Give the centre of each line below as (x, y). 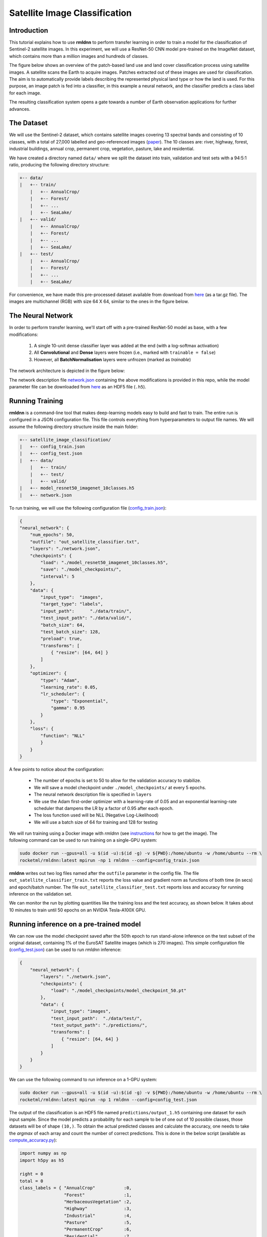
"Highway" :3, (98, 1209)
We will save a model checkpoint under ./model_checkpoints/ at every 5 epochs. (120, 787)
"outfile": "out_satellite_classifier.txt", (85, 542)
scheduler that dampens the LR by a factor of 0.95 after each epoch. (104, 808)
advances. (20, 109)
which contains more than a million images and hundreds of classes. (79, 56)
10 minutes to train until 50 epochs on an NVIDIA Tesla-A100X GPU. (78, 910)
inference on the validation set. (41, 894)
